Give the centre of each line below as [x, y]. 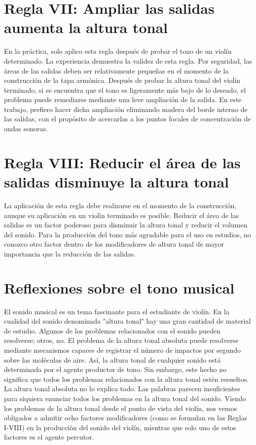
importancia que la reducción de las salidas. [70, 253]
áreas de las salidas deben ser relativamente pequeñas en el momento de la [116, 70]
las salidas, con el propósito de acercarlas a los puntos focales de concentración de [128, 119]
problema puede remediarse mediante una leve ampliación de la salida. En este [123, 99]
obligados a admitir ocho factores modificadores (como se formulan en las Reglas [126, 418]
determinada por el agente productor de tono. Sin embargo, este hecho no [115, 369]
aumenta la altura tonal [86, 27]
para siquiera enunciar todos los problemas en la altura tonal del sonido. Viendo [125, 398]
